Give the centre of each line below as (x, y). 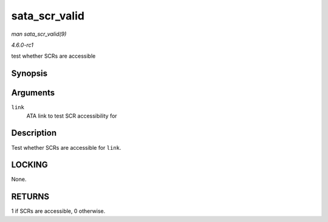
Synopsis (29, 74)
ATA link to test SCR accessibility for (72, 116)
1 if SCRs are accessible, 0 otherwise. (58, 211)
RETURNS (30, 197)
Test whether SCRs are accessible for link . (66, 147)
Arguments (33, 93)
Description (34, 133)
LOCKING (29, 165)
